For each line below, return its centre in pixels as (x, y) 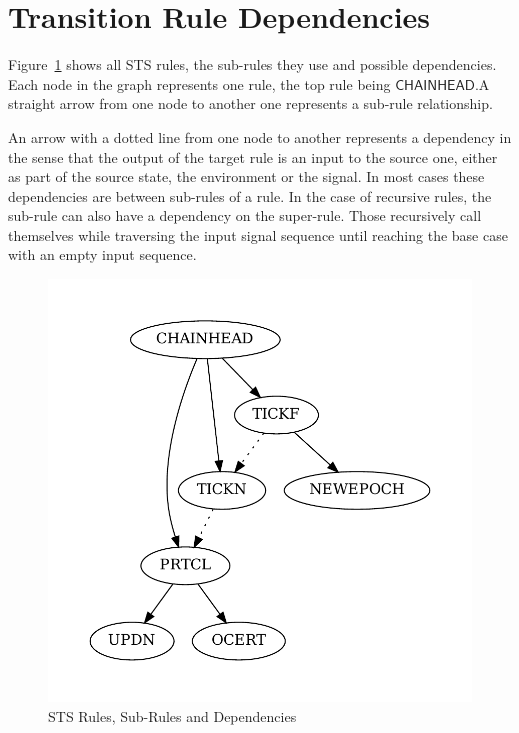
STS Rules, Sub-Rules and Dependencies (172, 715)
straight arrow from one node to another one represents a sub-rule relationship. (250, 103)
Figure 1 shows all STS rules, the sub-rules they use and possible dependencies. (252, 64)
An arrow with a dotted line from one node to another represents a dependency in (260, 136)
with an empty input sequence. (102, 254)
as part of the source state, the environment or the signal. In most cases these (246, 176)
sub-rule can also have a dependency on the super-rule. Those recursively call (245, 215)
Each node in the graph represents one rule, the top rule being (199, 83)
